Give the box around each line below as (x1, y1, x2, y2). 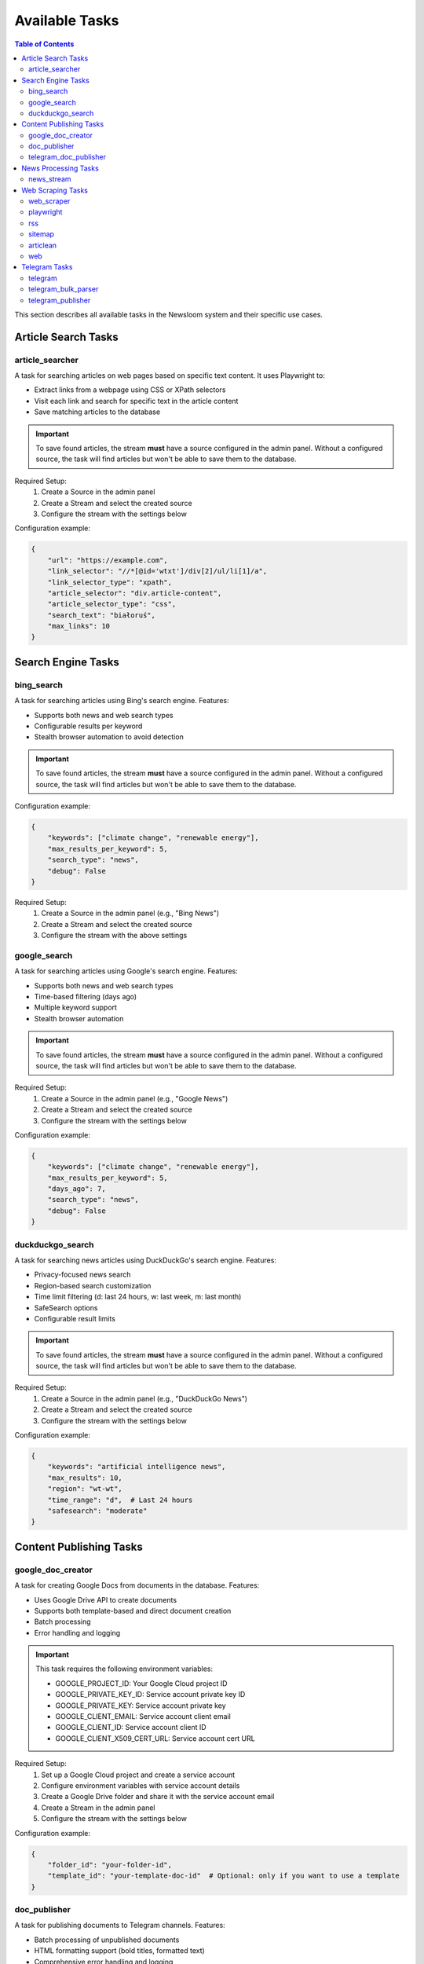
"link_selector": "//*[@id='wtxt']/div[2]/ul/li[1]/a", (47, 566, 268, 576)
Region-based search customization (34, 1281, 152, 1290)
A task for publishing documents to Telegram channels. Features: (14, 1921, 225, 1930)
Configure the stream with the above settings (41, 931, 188, 940)
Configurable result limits (34, 1314, 115, 1323)
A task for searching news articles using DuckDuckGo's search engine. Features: (14, 1255, 276, 1265)
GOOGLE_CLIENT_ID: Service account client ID (55, 1723, 207, 1732)
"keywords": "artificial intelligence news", (47, 1462, 226, 1471)
